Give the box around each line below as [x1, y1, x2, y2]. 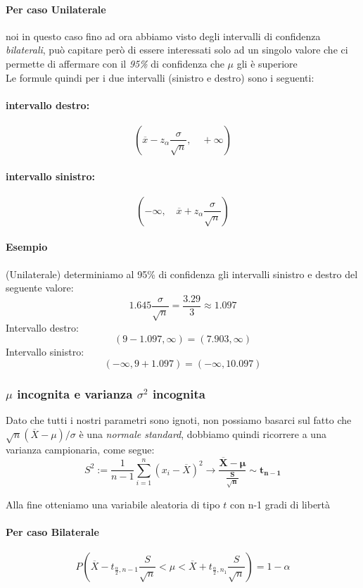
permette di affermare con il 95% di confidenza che [6, 56, 224, 70]
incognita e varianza [17, 384, 133, 402]
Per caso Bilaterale [6, 524, 99, 539]
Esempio [6, 239, 48, 254]
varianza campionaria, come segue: [6, 442, 155, 457]
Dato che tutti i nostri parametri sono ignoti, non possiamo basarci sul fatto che [6, 412, 352, 427]
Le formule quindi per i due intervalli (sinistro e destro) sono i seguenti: [6, 70, 314, 85]
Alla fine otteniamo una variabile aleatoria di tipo [6, 496, 220, 511]
